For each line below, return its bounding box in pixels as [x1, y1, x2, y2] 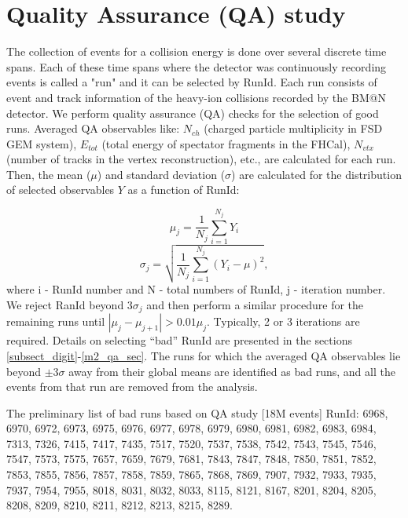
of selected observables [6, 181, 115, 198]
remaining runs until [6, 313, 105, 330]
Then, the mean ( [6, 166, 91, 182]
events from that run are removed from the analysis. [6, 378, 258, 395]
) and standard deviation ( [97, 166, 226, 182]
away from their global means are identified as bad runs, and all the [68, 363, 395, 379]
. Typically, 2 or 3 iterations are [206, 313, 360, 330]
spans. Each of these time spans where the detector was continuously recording [6, 58, 387, 75]
